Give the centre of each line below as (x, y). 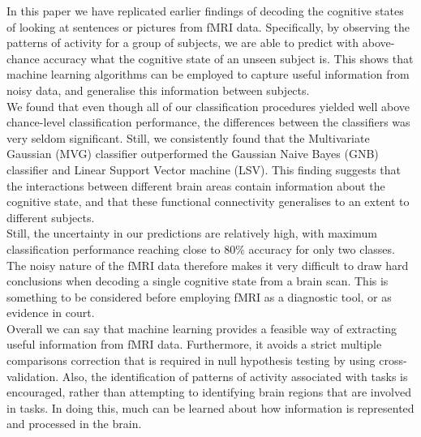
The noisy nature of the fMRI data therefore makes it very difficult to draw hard (208, 265)
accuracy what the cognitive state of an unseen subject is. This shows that (228, 58)
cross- (393, 360)
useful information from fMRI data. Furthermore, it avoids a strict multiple (194, 344)
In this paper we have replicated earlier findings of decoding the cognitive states (205, 11)
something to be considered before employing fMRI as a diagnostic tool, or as (199, 296)
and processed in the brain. (74, 424)
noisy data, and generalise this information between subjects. (158, 90)
